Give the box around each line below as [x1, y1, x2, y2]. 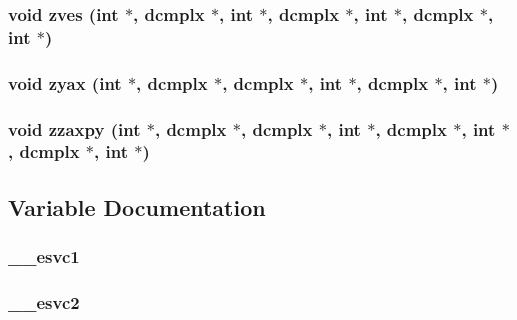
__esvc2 [8, 289, 80, 314]
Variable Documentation [8, 191, 266, 222]
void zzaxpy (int [8, 116, 141, 141]
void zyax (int [8, 70, 122, 95]
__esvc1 [8, 244, 80, 269]
